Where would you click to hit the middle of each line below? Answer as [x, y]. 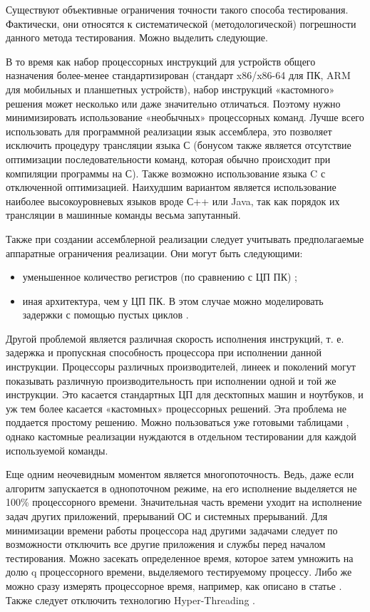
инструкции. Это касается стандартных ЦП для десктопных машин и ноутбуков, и [185, 394]
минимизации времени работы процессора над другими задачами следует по [172, 530]
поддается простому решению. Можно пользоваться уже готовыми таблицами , [178, 422]
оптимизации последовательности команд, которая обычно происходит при [168, 159]
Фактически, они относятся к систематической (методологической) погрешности [181, 23]
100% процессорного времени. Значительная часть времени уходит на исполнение [184, 502]
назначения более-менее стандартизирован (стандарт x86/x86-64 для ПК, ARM [178, 75]
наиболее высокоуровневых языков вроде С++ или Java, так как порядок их [173, 201]
